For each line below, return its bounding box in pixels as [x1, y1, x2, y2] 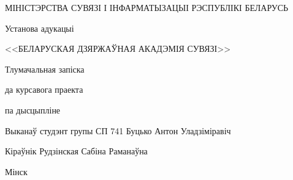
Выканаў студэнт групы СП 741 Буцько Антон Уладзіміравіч [5, 124, 231, 137]
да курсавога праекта [5, 83, 83, 96]
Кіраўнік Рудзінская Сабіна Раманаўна [5, 145, 148, 157]
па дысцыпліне [5, 103, 61, 116]
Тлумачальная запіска [5, 62, 85, 75]
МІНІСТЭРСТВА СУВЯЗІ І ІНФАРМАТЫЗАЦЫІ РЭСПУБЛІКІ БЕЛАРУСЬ [5, 1, 289, 13]
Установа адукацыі [5, 21, 74, 34]
